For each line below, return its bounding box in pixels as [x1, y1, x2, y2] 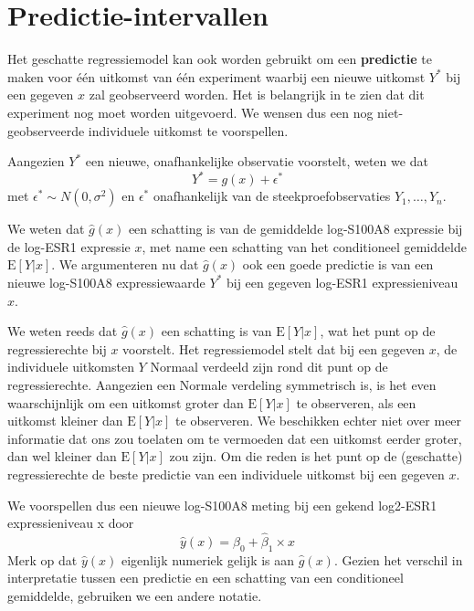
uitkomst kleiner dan [7, 411, 123, 430]
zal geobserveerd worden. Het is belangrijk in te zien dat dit [89, 85, 425, 104]
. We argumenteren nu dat [51, 255, 199, 274]
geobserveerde [7, 121, 85, 140]
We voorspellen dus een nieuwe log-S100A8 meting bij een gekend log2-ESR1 [7, 495, 437, 514]
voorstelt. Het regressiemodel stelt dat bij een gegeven [122, 339, 426, 358]
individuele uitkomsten [7, 357, 134, 376]
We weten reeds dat [7, 321, 118, 341]
